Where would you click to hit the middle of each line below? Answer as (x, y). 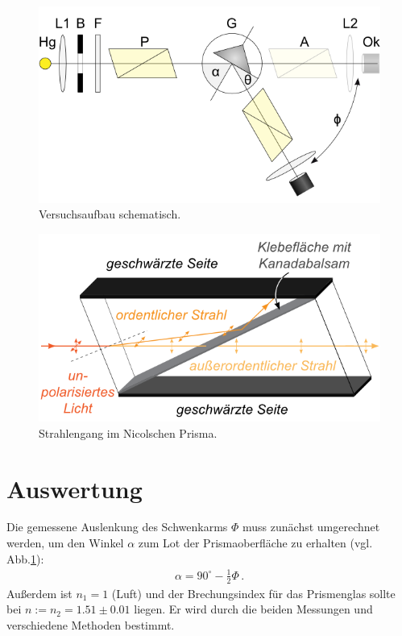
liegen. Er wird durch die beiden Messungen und (253, 609)
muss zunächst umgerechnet (311, 527)
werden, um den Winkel (65, 543)
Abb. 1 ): (25, 558)
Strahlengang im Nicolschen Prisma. (128, 432)
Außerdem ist (39, 593)
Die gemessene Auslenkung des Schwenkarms (117, 527)
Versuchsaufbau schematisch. (110, 214)
